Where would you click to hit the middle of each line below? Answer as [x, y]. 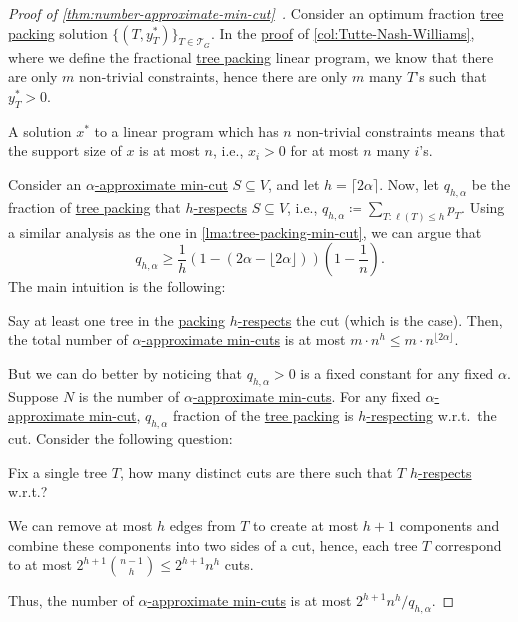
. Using [483, 206]
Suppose [33, 395]
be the [491, 183]
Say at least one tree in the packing [117, 319]
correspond [468, 544]
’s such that [451, 76]
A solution [40, 130]
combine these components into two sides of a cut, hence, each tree [213, 544]
